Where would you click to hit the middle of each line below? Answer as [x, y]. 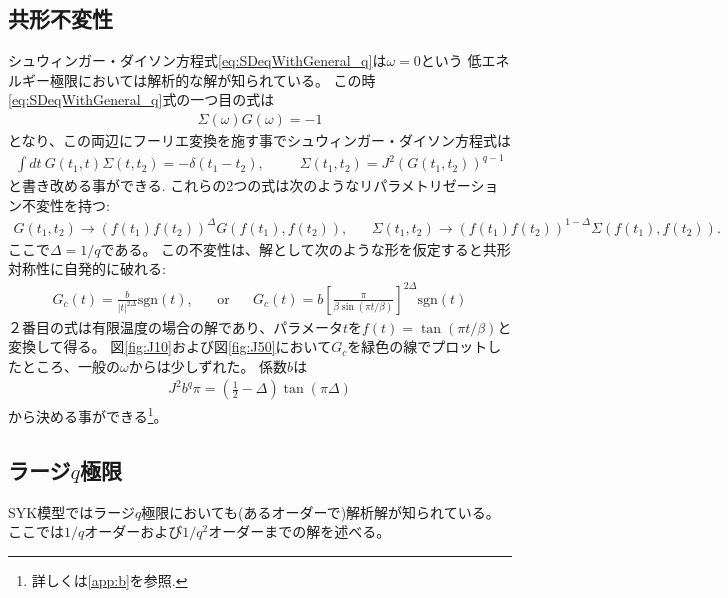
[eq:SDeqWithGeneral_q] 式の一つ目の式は [141, 99]
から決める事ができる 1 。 [88, 415]
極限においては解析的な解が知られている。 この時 [212, 79]
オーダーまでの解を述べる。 [299, 531]
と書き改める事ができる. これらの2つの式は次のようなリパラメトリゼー [239, 185]
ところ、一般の [70, 365]
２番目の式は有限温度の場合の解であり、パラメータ [175, 326]
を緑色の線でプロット [417, 346]
